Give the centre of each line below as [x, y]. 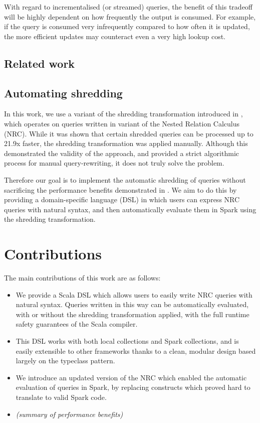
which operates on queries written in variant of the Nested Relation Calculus [122, 123]
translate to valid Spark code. [61, 397]
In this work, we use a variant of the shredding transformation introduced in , [123, 114]
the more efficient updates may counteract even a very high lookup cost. [115, 36]
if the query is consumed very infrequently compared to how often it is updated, [127, 26]
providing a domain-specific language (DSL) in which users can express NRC [122, 199]
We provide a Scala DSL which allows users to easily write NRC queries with [134, 294]
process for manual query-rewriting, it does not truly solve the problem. [114, 163]
